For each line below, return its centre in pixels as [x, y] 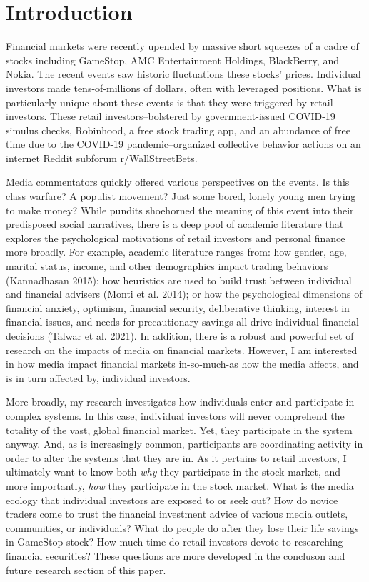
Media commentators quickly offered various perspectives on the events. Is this [178, 182]
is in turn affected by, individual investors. [98, 377]
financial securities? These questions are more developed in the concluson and [176, 555]
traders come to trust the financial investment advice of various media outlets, [177, 514]
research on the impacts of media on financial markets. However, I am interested [182, 350]
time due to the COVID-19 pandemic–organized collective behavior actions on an [183, 144]
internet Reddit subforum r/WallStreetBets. [102, 157]
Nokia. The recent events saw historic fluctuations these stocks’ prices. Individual [183, 74]
